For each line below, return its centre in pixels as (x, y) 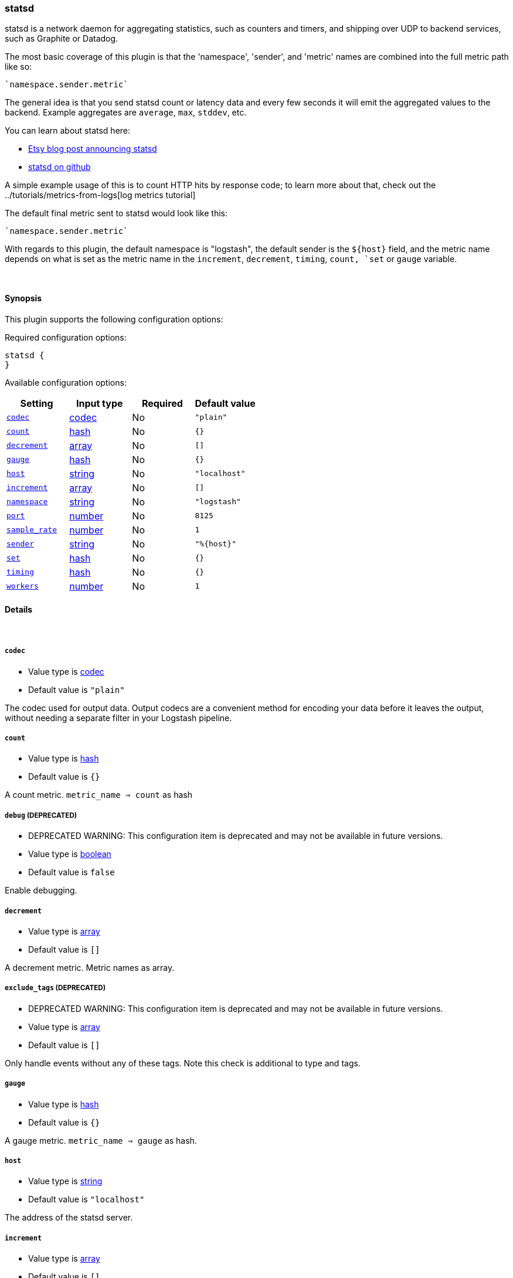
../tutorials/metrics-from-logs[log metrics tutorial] (100, 195)
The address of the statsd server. (69, 1218)
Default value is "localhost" (86, 1199)
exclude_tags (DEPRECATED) (55, 988)
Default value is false (72, 872)
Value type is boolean (70, 854)
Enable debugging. (41, 890)
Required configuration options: (66, 337)
